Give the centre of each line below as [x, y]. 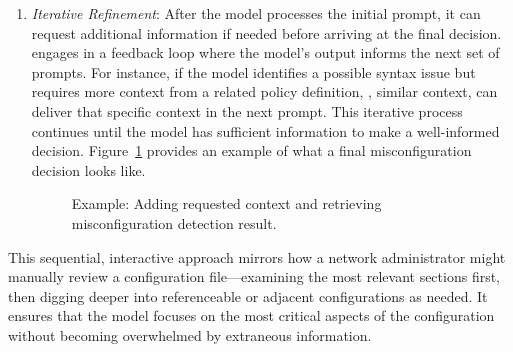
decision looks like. [88, 169]
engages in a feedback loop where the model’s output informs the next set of [265, 52]
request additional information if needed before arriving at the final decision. [266, 32]
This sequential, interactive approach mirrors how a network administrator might [257, 256]
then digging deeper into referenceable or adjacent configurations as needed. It [248, 295]
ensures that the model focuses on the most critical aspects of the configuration [251, 315]
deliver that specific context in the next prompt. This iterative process [247, 110]
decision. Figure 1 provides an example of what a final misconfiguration [251, 150]
